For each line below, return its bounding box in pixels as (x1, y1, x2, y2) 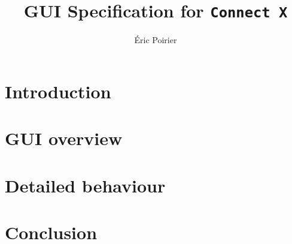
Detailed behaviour (5, 173, 166, 197)
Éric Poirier (134, 34, 177, 46)
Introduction (5, 79, 111, 103)
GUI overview (5, 126, 123, 150)
